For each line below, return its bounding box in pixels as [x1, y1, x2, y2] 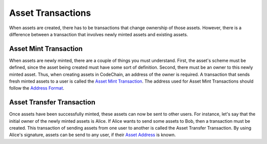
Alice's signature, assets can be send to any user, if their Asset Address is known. [9, 132, 176, 138]
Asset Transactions [9, 7, 91, 18]
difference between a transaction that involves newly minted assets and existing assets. [9, 31, 188, 37]
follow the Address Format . [9, 85, 64, 91]
